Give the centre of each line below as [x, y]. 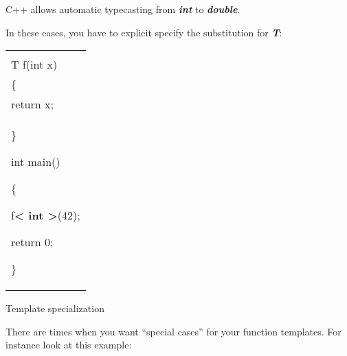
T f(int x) [34, 64]
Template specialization [55, 308]
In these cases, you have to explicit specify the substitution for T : [144, 32]
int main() [36, 162]
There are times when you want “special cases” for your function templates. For [173, 331]
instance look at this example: [69, 345]
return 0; [32, 242]
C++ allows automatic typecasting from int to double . [123, 9]
